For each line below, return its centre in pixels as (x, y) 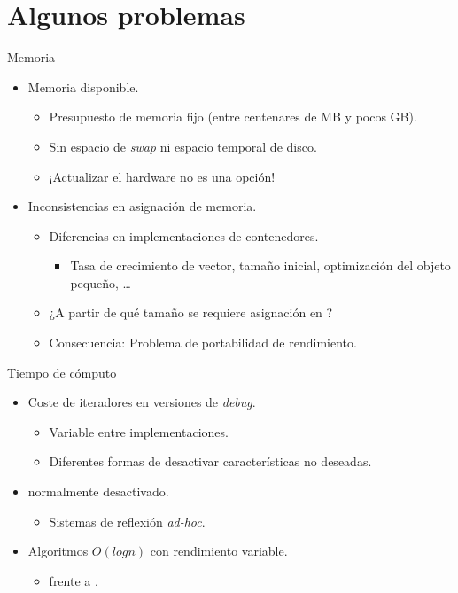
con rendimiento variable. (219, 551)
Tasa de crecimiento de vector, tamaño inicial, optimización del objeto (260, 265)
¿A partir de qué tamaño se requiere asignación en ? (191, 312)
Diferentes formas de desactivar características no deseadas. (210, 461)
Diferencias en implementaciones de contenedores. (184, 235)
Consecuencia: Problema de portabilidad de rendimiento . (203, 343)
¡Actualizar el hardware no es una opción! (162, 176)
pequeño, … (101, 282)
